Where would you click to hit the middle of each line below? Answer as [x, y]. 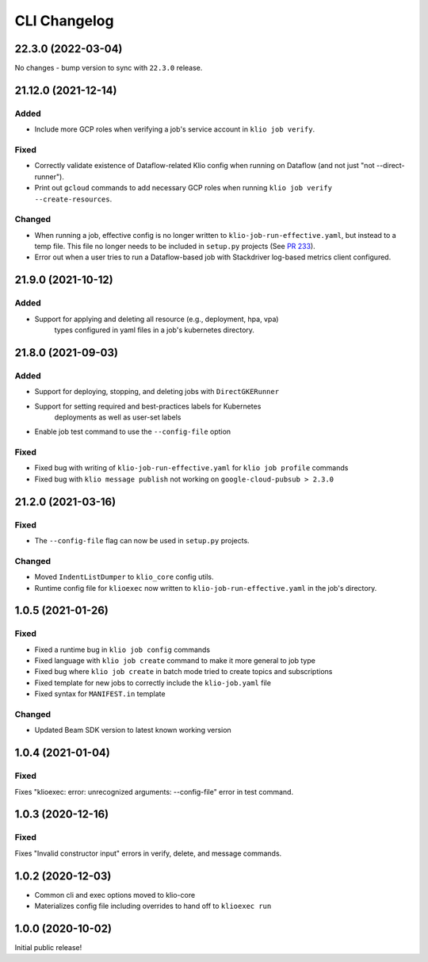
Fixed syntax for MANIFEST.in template [100, 694]
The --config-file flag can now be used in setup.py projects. [142, 541]
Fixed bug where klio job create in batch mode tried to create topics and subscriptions [183, 672]
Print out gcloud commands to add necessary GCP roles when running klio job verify [183, 188]
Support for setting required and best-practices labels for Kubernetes [148, 406]
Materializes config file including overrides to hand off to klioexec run [153, 906]
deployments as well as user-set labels [118, 417]
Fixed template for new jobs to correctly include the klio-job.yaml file [153, 683]
